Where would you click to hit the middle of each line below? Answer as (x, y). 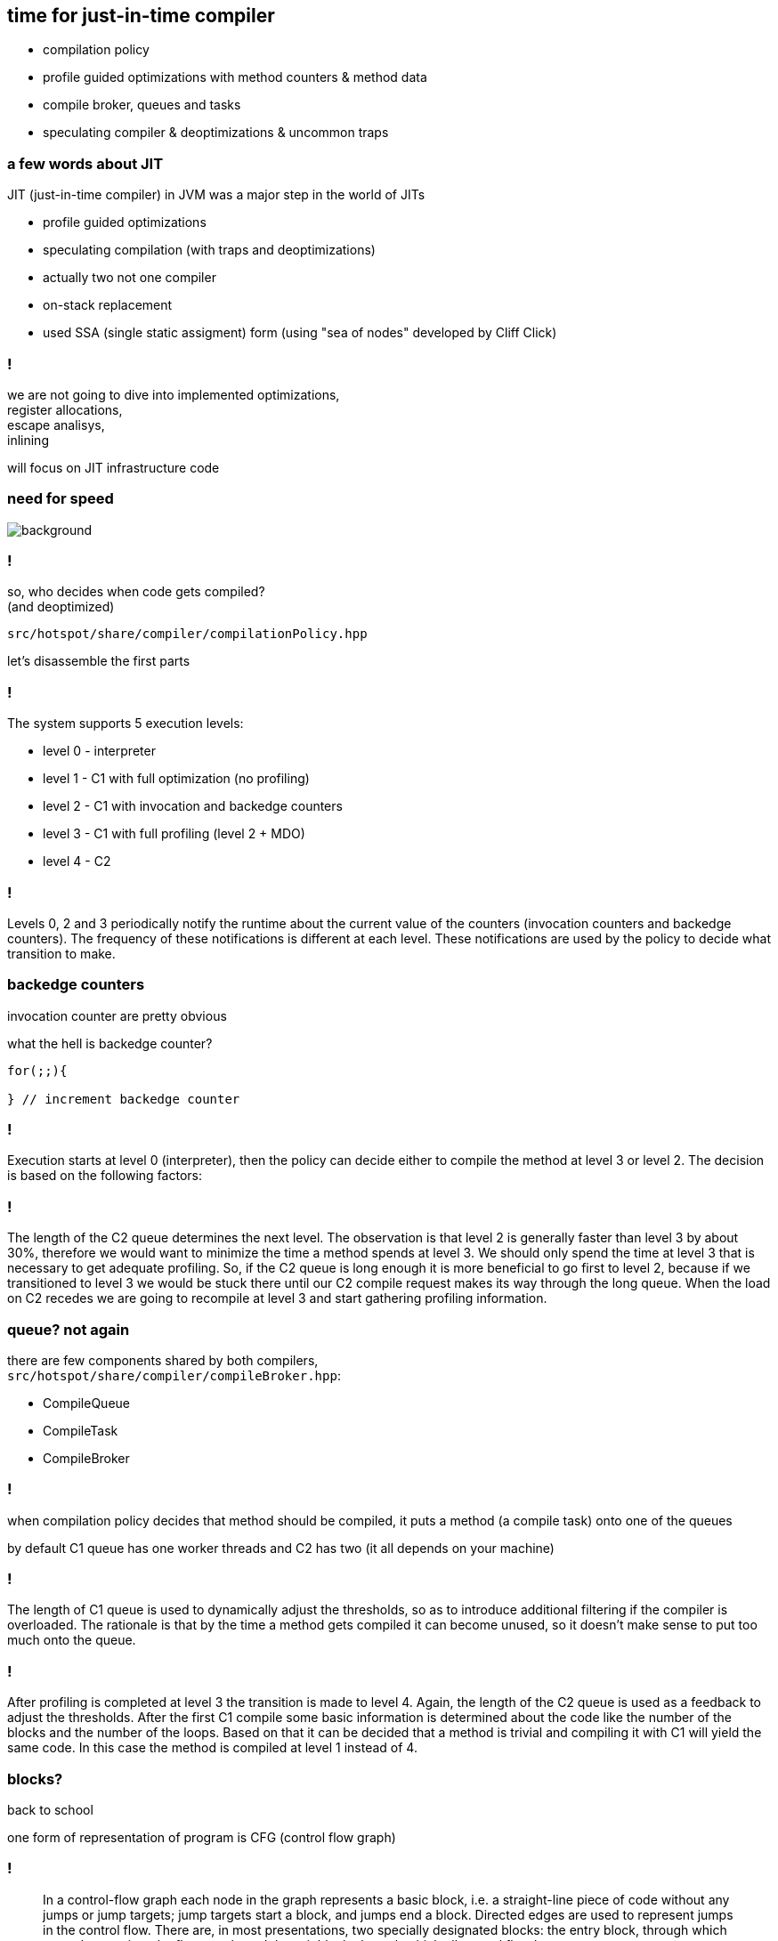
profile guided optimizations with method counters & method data (235, 77)
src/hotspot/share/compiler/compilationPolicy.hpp (187, 634)
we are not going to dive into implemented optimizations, (174, 394)
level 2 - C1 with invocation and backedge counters (193, 806)
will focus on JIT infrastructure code (113, 467)
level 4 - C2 (77, 861)
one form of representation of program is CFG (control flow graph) (202, 1837)
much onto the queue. (72, 1640)
